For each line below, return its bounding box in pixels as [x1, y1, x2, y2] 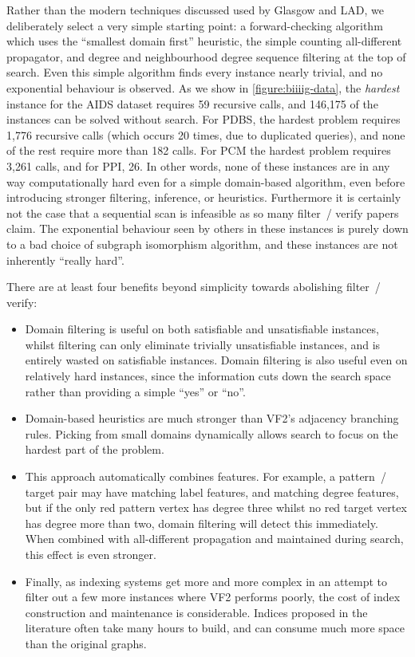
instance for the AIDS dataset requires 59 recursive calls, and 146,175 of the [6, 95, 378, 112]
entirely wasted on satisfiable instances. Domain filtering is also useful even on [25, 352, 408, 368]
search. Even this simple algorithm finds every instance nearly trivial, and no [6, 64, 383, 81]
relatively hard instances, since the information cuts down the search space [25, 368, 391, 384]
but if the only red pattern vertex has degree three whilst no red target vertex [25, 499, 407, 516]
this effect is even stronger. [25, 546, 156, 562]
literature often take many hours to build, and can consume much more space [25, 620, 405, 636]
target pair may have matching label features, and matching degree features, [25, 483, 399, 500]
